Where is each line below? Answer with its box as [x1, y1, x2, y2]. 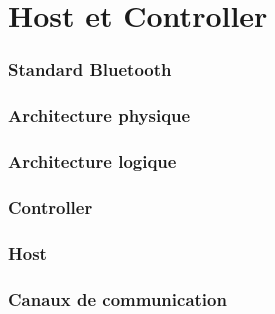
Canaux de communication [8, 286, 227, 311]
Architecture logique [8, 148, 177, 173]
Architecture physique [8, 103, 191, 128]
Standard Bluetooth [8, 57, 172, 82]
